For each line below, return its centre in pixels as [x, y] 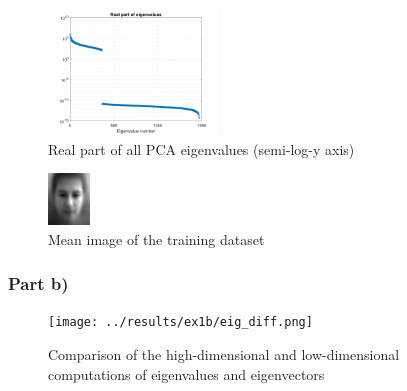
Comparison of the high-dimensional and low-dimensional [224, 354]
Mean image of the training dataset [156, 238]
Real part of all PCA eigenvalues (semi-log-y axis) [201, 148]
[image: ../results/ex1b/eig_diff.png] [180, 322]
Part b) [38, 283]
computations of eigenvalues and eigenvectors [186, 373]
